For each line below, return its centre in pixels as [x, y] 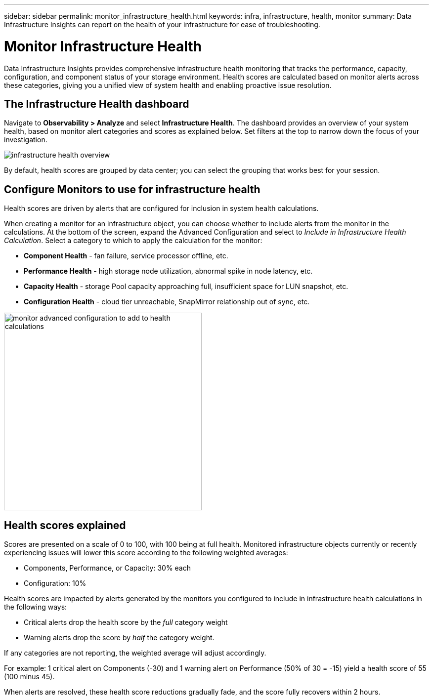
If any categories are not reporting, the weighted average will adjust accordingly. [135, 653]
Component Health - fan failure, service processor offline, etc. [126, 256]
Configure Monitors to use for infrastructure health [132, 189]
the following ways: [36, 607]
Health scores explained [65, 525]
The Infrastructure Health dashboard [97, 104]
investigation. [26, 140]
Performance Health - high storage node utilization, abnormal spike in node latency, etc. [168, 271]
